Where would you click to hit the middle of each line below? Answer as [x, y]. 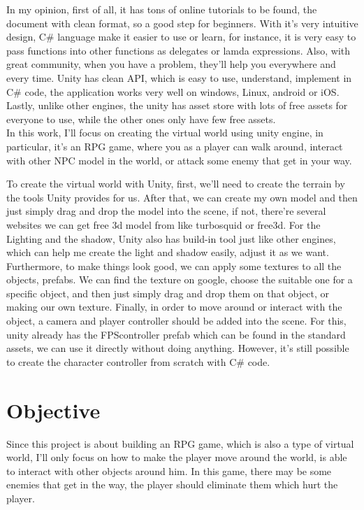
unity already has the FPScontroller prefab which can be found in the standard [176, 334]
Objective [53, 410]
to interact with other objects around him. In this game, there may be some [169, 470]
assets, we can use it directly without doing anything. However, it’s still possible [178, 348]
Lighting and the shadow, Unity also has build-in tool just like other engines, [171, 238]
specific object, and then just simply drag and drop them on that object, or [168, 293]
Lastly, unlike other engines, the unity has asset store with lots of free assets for [177, 105]
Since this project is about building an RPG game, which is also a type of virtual [180, 443]
